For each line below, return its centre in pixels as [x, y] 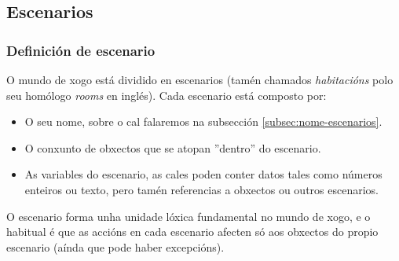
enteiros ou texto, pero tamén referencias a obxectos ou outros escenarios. [201, 189]
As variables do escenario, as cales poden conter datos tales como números [203, 174]
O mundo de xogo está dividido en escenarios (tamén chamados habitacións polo [200, 79]
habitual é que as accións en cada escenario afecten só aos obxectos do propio [192, 232]
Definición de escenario [81, 50]
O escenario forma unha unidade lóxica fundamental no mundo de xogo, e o [189, 216]
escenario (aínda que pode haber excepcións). [115, 246]
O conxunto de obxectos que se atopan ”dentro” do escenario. [173, 147]
